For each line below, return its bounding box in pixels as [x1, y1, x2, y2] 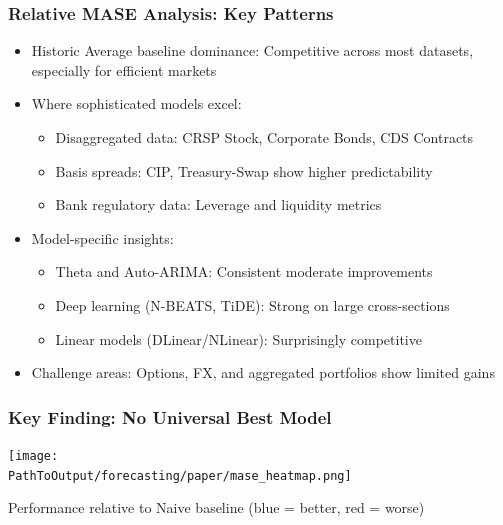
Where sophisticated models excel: [31, 93, 242, 114]
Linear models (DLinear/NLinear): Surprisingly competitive [55, 328, 422, 349]
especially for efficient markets [31, 59, 217, 80]
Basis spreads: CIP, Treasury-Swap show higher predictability [55, 160, 433, 181]
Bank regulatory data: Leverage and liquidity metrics [55, 194, 382, 215]
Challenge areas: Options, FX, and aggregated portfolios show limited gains [31, 362, 495, 383]
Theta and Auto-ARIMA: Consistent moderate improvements [55, 261, 433, 282]
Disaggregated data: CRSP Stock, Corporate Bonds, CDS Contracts [55, 127, 474, 147]
